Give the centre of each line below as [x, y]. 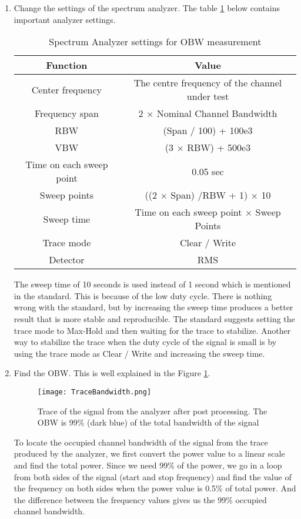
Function [67, 65]
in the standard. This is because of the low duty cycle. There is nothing [143, 295]
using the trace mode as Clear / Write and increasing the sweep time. [139, 353]
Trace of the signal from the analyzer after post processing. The [152, 411]
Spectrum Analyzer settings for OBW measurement [155, 42]
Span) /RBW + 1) [209, 195]
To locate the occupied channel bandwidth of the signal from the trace [141, 442]
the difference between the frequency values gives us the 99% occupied [140, 499]
